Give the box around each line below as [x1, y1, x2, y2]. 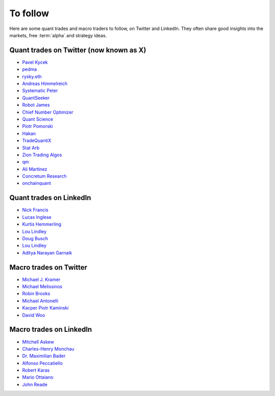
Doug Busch [22, 235, 48, 241]
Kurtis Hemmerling [22, 221, 62, 228]
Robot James [22, 102, 50, 108]
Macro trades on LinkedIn [9, 325, 92, 334]
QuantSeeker [22, 95, 50, 101]
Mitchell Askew [22, 338, 54, 345]
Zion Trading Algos [22, 152, 62, 158]
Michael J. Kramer [22, 276, 61, 282]
